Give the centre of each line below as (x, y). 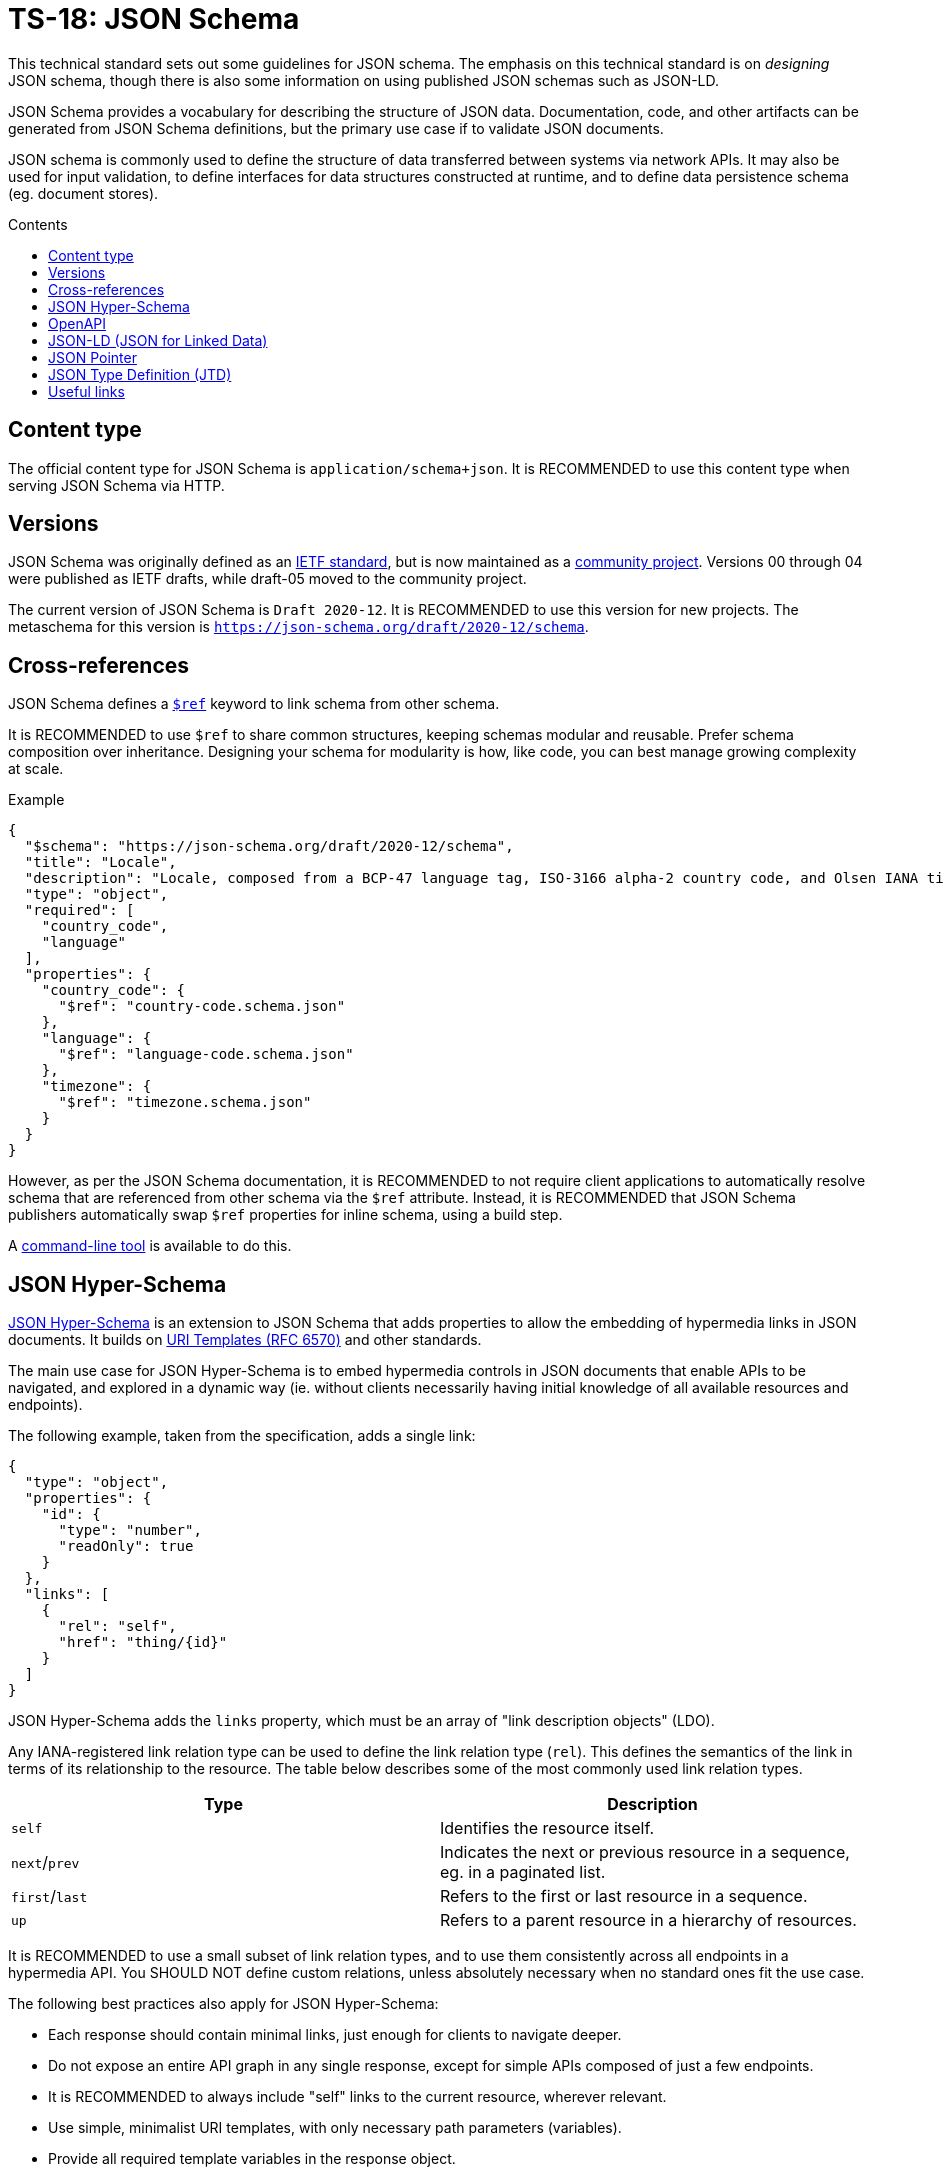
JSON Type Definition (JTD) (140, 374)
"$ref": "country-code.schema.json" (202, 1006)
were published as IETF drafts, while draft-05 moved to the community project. (267, 579)
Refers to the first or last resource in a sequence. (624, 1896)
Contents (38, 224)
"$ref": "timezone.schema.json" (185, 1102)
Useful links (86, 391)
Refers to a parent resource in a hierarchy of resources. (648, 1920)
